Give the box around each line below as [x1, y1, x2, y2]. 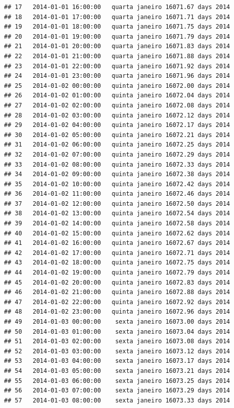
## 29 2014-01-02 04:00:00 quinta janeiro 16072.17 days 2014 [4, 121, 230, 129]
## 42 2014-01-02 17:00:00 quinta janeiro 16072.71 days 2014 [4, 249, 230, 256]
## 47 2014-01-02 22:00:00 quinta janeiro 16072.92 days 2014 [4, 298, 230, 306]
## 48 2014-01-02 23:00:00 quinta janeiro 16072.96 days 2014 [4, 308, 230, 316]
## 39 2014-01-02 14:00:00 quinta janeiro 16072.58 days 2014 [4, 220, 230, 227]
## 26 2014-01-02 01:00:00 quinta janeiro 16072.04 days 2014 [4, 92, 230, 99]
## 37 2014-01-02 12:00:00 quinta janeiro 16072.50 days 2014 [4, 200, 230, 207]
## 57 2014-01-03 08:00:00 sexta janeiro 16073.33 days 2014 [4, 396, 230, 404]
